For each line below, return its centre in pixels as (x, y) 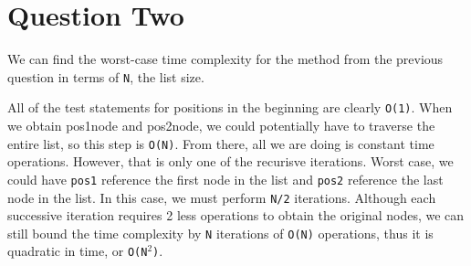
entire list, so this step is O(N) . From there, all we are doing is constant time (221, 143)
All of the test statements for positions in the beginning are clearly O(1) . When (230, 107)
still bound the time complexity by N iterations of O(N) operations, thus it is (220, 233)
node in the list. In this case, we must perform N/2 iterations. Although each (222, 197)
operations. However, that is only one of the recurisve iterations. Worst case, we (230, 161)
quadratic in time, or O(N (78, 251)
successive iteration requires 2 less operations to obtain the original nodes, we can (236, 215)
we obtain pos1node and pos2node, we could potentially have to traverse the (221, 126)
